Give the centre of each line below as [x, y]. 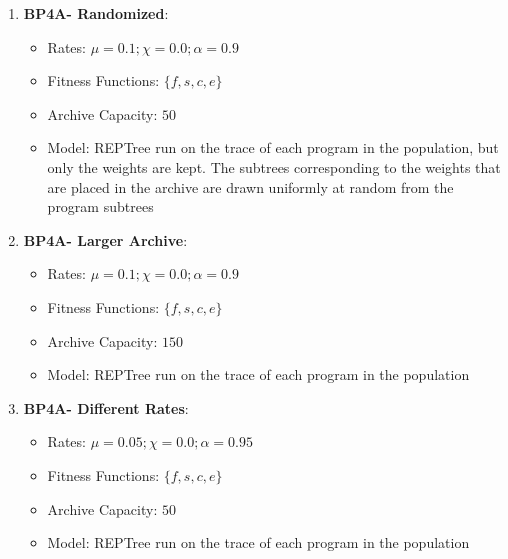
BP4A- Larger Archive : [105, 239]
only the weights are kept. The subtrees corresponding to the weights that [274, 166]
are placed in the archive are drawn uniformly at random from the [250, 186]
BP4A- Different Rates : [106, 407]
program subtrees [100, 206]
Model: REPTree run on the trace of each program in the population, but [273, 147]
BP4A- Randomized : [96, 13]
